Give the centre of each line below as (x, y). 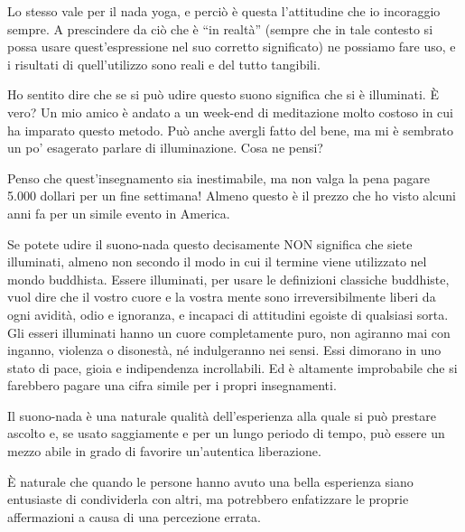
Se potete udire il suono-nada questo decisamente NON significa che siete (210, 243)
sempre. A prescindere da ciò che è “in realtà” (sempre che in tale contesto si (220, 28)
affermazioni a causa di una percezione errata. (134, 516)
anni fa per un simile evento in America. (119, 213)
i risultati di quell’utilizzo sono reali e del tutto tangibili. (164, 64)
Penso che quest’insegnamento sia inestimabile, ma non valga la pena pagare (219, 177)
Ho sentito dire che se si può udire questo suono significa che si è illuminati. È (223, 94)
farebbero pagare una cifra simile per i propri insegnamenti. (172, 385)
